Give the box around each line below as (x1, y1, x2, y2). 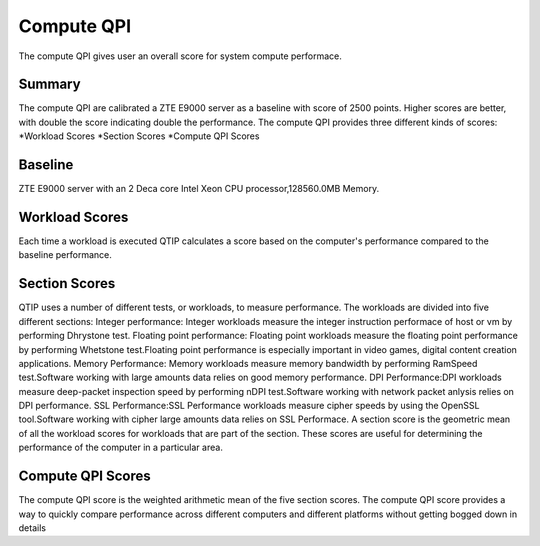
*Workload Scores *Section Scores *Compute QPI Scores (18, 130, 260, 142)
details (18, 521, 47, 534)
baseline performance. (18, 249, 112, 261)
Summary (18, 76, 81, 93)
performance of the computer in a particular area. (18, 441, 224, 454)
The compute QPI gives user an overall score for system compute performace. (18, 50, 342, 62)
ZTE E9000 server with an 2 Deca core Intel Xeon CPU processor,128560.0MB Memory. (18, 183, 380, 195)
